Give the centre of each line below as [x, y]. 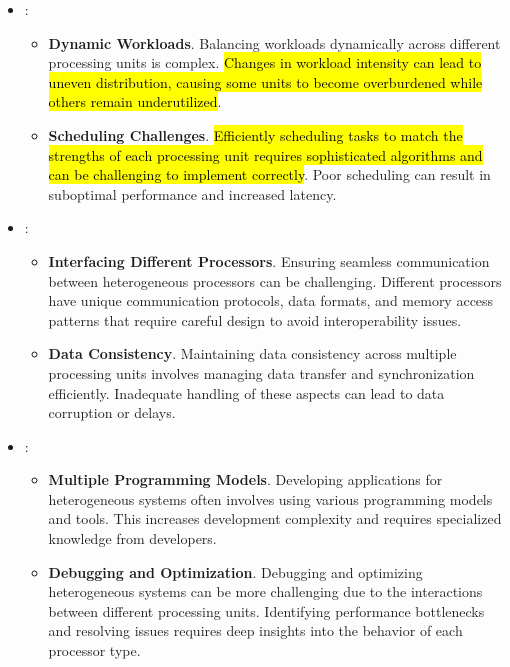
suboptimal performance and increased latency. [192, 193]
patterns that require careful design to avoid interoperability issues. [255, 319]
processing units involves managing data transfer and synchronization [261, 372]
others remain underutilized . [135, 101]
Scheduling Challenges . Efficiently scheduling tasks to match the [255, 134]
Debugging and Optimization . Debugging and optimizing [235, 571]
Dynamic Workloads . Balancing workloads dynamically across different [274, 42]
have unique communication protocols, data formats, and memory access [271, 300]
